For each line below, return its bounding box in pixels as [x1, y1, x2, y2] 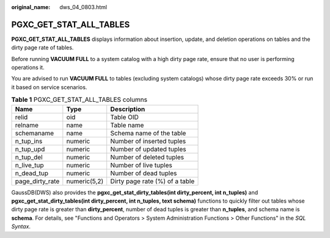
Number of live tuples [110, 160, 172, 169]
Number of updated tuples [110, 145, 186, 153]
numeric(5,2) [66, 177, 104, 186]
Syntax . [11, 223, 31, 230]
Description [110, 104, 145, 113]
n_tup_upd [15, 145, 45, 153]
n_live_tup [15, 160, 44, 169]
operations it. [11, 64, 45, 71]
